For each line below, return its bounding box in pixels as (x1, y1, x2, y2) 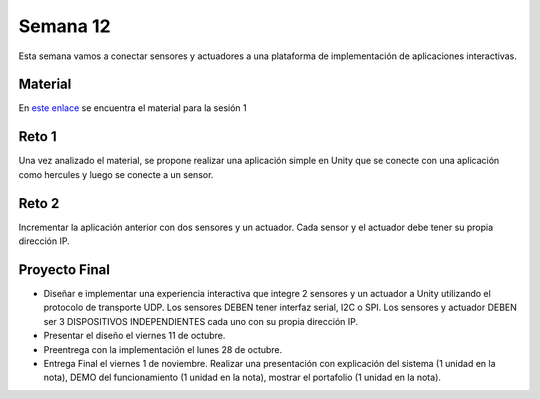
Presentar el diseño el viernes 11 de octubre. (43, 330, 226, 342)
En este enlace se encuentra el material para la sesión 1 (18, 102, 247, 114)
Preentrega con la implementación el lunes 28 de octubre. (43, 343, 283, 355)
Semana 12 (18, 15, 111, 37)
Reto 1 (18, 128, 57, 145)
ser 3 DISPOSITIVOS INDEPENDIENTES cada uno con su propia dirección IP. (43, 315, 359, 327)
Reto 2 (18, 195, 60, 212)
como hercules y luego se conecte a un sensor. (18, 168, 214, 180)
